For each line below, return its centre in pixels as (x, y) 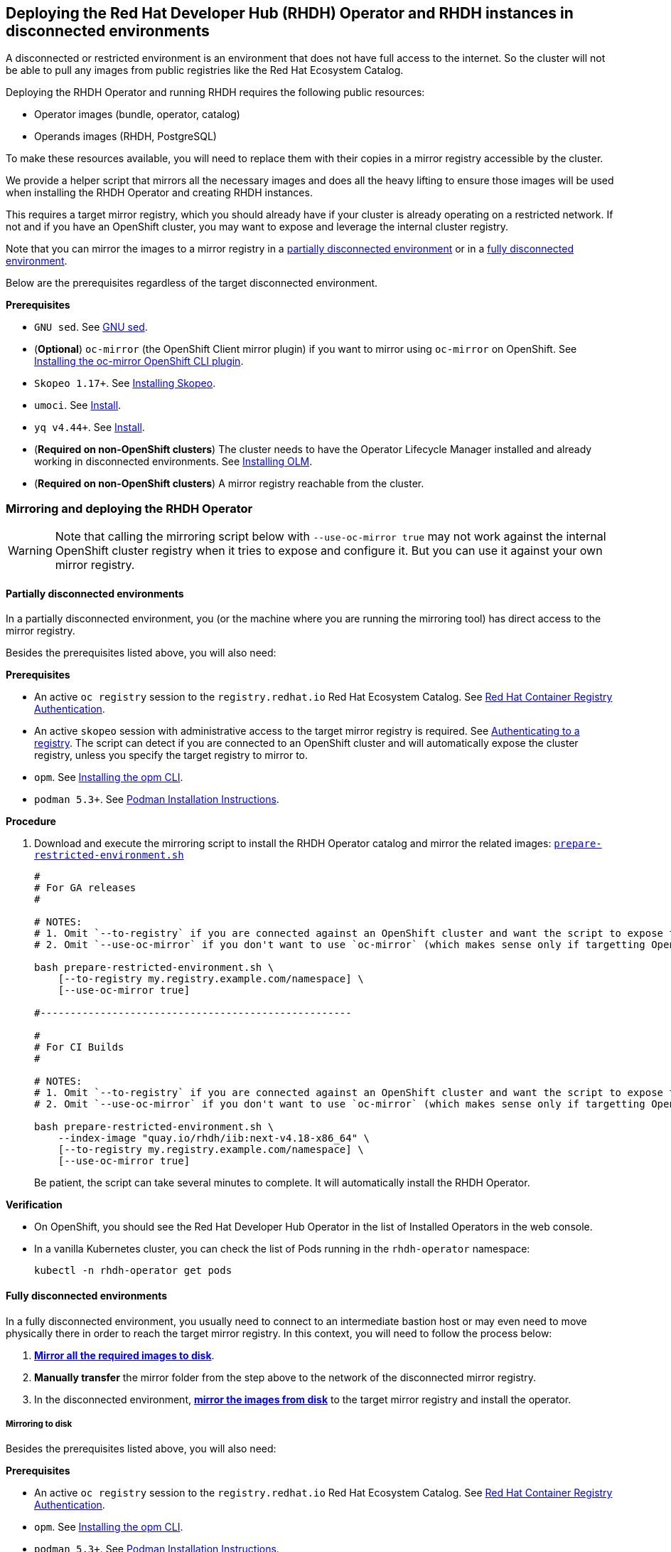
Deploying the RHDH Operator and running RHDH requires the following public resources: (215, 92)
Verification (34, 1205)
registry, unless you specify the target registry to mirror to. (171, 755)
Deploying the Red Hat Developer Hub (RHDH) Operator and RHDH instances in (290, 13)
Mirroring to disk (39, 1424)
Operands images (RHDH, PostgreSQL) (125, 137)
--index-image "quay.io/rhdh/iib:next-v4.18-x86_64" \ (214, 1138)
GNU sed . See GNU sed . (91, 327)
